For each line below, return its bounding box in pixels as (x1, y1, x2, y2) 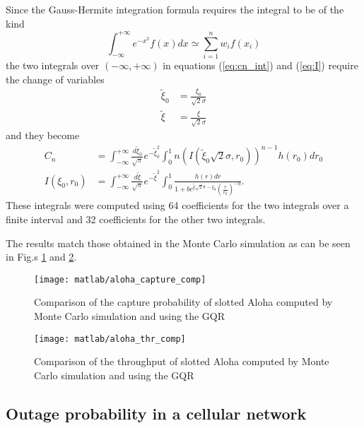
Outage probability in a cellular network (6, 402, 307, 424)
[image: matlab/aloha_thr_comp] (34, 333, 186, 344)
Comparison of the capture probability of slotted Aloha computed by (34, 295, 333, 309)
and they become (6, 128, 80, 143)
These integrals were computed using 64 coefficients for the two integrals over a (6, 198, 349, 213)
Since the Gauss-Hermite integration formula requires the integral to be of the (6, 2, 344, 16)
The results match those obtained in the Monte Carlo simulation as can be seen (6, 235, 351, 250)
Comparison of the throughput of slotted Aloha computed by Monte (34, 354, 329, 369)
